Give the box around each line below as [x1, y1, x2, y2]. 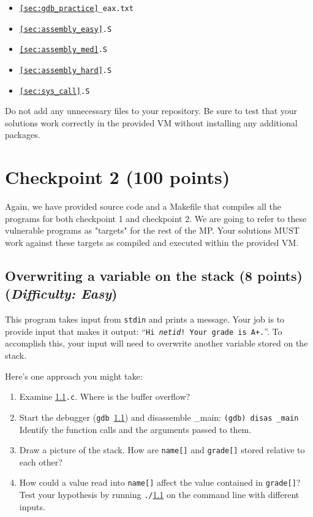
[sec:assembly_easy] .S [19, 25, 112, 34]
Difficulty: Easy [10, 284, 112, 303]
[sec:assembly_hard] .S [19, 66, 112, 75]
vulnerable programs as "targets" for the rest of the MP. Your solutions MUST [5, 224, 300, 237]
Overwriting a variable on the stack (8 [5, 266, 252, 285]
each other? [19, 455, 62, 468]
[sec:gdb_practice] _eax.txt [19, 4, 134, 13]
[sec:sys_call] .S [19, 86, 90, 96]
